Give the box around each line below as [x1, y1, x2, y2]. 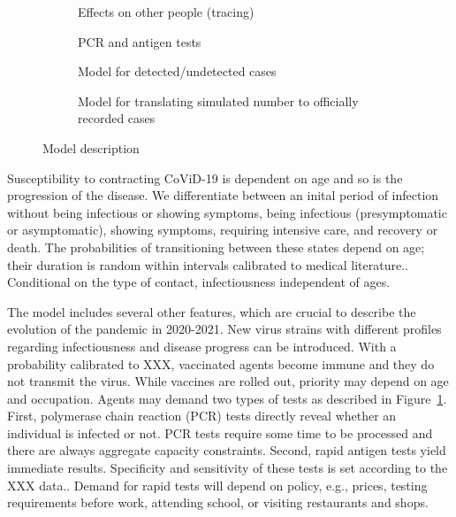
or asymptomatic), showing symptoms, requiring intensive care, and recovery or [7, 220, 438, 239]
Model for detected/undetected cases [78, 62, 277, 81]
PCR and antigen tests [78, 32, 201, 50]
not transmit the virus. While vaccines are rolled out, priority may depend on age [7, 372, 449, 390]
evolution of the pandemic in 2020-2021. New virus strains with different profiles [7, 320, 442, 338]
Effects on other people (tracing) [78, 3, 255, 20]
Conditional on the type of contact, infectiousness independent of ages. [7, 273, 391, 291]
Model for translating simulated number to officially [78, 91, 359, 110]
